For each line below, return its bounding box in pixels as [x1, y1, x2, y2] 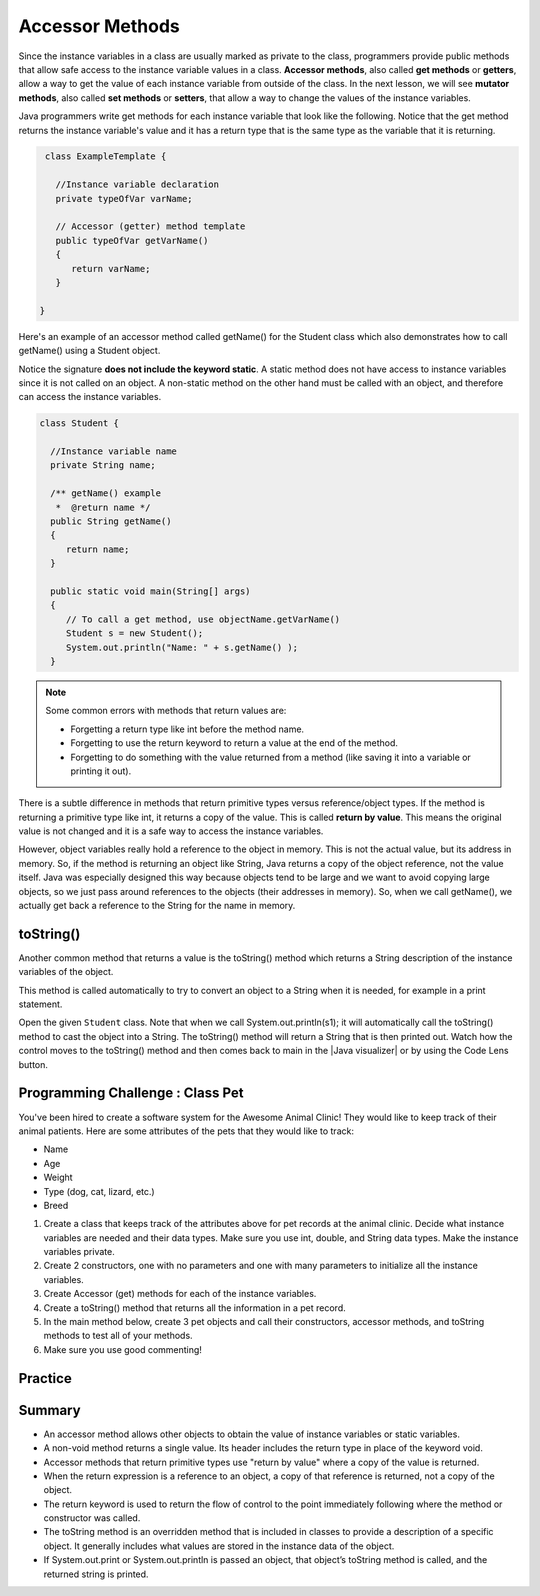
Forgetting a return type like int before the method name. [70, 723, 305, 735]
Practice [18, 1370, 72, 1387]
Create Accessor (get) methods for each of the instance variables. [43, 1288, 317, 1300]
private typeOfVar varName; [55, 193, 194, 204]
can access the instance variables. [18, 391, 162, 403]
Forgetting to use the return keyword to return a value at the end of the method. [70, 737, 399, 749]
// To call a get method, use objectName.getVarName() [65, 613, 341, 625]
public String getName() [50, 516, 172, 527]
